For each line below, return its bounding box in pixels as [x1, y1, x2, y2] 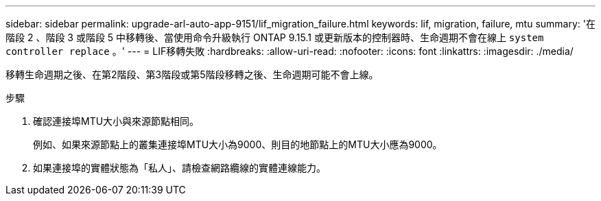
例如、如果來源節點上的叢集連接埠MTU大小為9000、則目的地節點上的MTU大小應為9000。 [33, 139, 443, 150]
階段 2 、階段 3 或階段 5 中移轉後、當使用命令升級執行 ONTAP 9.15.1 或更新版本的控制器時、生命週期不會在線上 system [5, 32, 544, 43]
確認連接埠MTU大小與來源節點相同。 [33, 115, 200, 127]
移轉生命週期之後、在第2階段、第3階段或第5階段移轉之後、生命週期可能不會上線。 [5, 69, 379, 80]
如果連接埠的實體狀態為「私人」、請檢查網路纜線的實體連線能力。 [33, 162, 326, 174]
